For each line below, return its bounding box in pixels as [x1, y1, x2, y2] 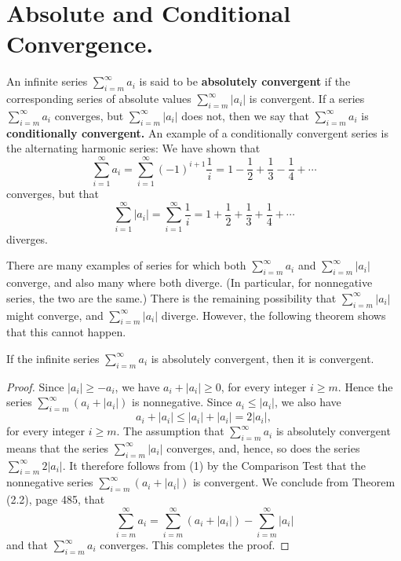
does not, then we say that [181, 107, 310, 123]
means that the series [6, 439, 109, 456]
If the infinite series [6, 350, 100, 366]
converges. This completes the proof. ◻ [100, 537, 290, 552]
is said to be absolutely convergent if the [139, 73, 351, 90]
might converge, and [6, 306, 104, 323]
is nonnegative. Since [132, 394, 232, 410]
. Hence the [337, 378, 393, 394]
